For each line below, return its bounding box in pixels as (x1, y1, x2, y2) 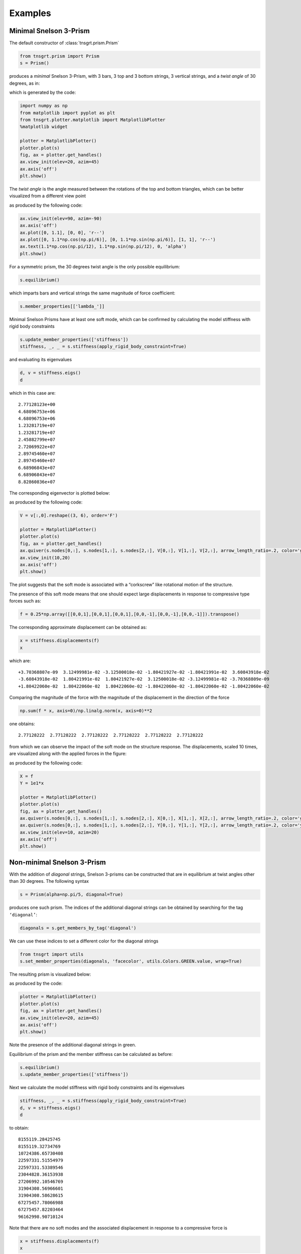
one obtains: (9, 721, 35, 727)
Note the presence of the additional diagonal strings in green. (9, 1042, 136, 1048)
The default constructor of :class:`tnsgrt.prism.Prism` (9, 40, 119, 46)
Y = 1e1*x (20, 780, 44, 786)
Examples (9, 8, 51, 19)
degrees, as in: (9, 80, 40, 86)
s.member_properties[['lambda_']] (20, 303, 105, 309)
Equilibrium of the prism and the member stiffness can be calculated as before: (9, 1051, 173, 1057)
